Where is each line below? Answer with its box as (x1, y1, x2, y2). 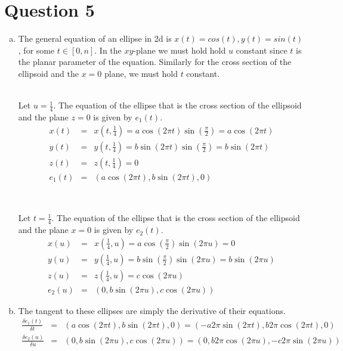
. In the (94, 44, 122, 56)
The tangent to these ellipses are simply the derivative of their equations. (18, 304, 286, 316)
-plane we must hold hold (133, 44, 226, 56)
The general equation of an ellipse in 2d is (18, 32, 172, 45)
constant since (236, 44, 288, 56)
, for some (18, 44, 55, 56)
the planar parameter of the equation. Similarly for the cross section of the (18, 55, 292, 68)
